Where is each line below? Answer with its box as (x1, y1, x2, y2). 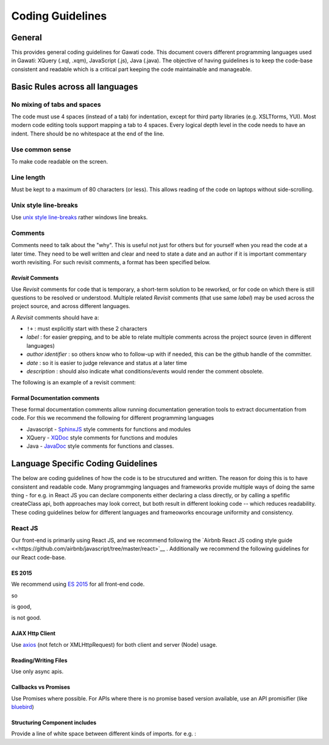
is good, (11, 603, 32, 610)
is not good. (11, 614, 41, 622)
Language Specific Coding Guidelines (11, 458, 158, 469)
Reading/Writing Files (11, 657, 68, 664)
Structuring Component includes (11, 719, 97, 726)
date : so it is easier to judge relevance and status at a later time (26, 359, 187, 366)
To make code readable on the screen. (11, 157, 108, 165)
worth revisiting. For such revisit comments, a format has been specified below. (11, 259, 211, 266)
